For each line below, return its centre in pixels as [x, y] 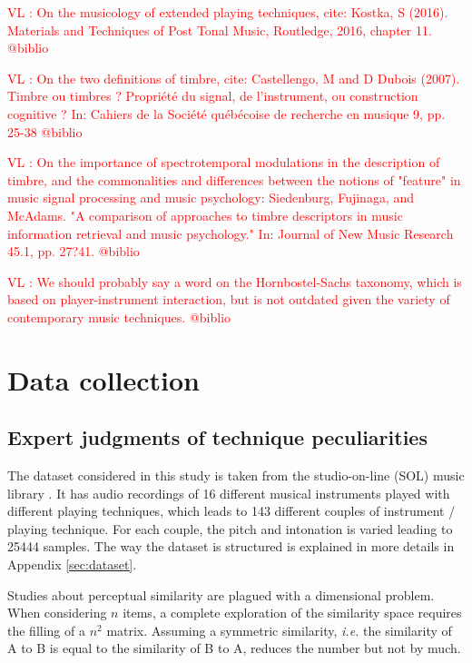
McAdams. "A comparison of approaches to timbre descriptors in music [205, 215]
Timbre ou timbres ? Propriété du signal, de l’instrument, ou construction [213, 96]
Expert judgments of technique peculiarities [217, 437]
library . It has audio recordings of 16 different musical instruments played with [229, 493]
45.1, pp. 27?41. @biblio [74, 251]
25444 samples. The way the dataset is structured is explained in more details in [231, 546]
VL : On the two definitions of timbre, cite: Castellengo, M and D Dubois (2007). [234, 78]
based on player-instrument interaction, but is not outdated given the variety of [229, 299]
